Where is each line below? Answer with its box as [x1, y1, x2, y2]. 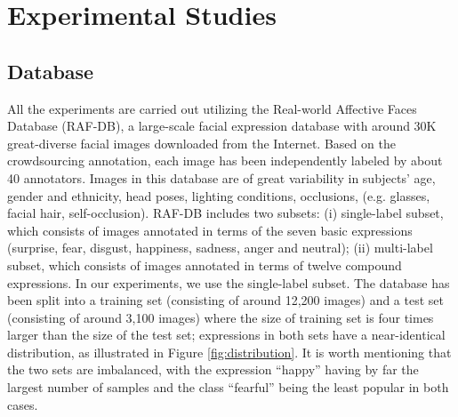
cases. [7, 395, 38, 413]
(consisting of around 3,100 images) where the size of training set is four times [7, 308, 434, 326]
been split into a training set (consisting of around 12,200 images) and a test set [7, 291, 444, 309]
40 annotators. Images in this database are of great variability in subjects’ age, [7, 168, 436, 187]
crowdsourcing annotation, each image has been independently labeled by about [7, 151, 443, 170]
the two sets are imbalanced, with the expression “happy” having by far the [7, 360, 419, 379]
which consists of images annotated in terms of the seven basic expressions [7, 221, 413, 239]
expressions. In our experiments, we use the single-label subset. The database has [7, 273, 450, 292]
